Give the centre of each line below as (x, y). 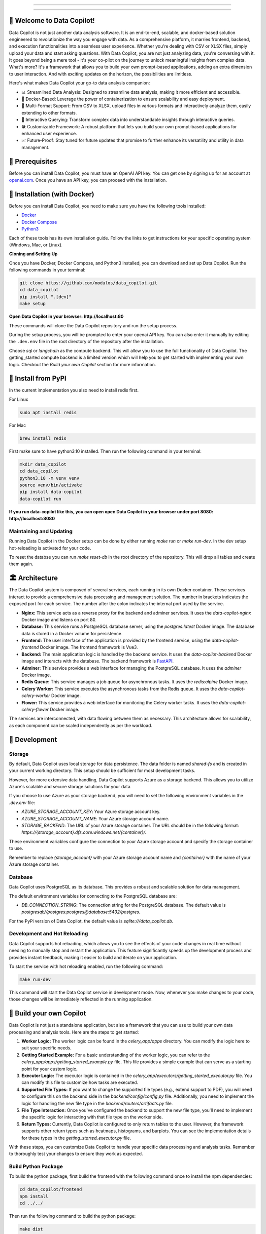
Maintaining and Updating (41, 531)
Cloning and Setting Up (33, 254)
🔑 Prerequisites (33, 161)
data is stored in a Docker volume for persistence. (72, 633)
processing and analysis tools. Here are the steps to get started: (74, 1032)
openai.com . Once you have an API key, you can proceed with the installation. (88, 180)
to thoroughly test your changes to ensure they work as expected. (76, 1154)
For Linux (18, 399)
